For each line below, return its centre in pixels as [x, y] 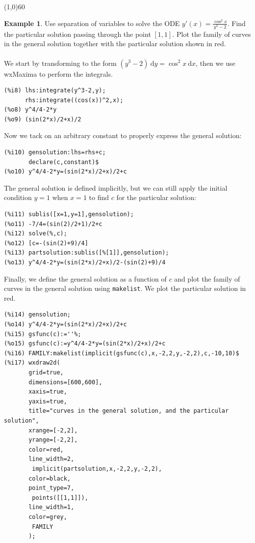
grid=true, [46, 373]
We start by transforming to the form [60, 63]
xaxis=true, [48, 392]
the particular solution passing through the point [77, 34]
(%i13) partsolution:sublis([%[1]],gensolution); [87, 253]
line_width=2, [51, 459]
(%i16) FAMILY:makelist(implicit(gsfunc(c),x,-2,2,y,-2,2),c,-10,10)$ [122, 353]
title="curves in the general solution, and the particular [129, 411]
